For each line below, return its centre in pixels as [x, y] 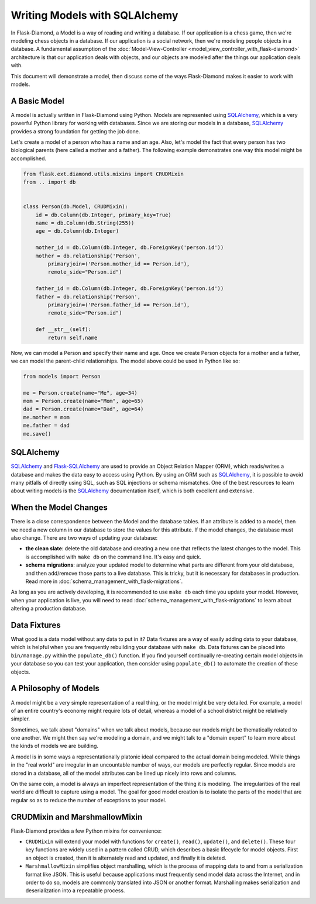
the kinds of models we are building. [55, 746]
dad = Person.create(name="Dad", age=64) [83, 409]
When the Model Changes [59, 508]
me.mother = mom [47, 417]
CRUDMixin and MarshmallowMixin [77, 817]
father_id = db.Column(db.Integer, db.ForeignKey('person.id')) [130, 289]
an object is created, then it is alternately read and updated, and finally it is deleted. [126, 858]
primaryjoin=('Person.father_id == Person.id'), [119, 305]
